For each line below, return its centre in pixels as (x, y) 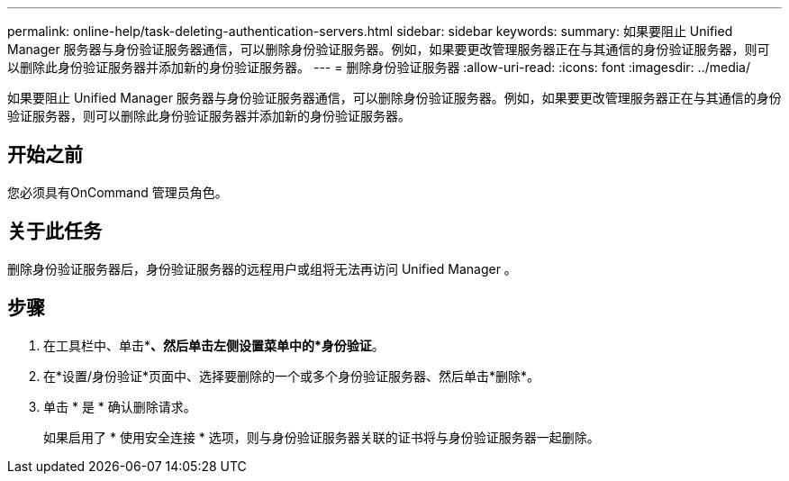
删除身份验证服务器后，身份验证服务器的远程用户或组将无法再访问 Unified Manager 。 (262, 268)
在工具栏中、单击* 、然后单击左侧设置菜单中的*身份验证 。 (214, 345)
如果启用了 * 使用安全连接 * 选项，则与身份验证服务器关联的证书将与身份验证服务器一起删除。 (322, 437)
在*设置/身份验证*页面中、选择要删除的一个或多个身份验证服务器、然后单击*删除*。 (292, 376)
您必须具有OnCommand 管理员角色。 (118, 192)
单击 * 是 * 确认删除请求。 (120, 406)
